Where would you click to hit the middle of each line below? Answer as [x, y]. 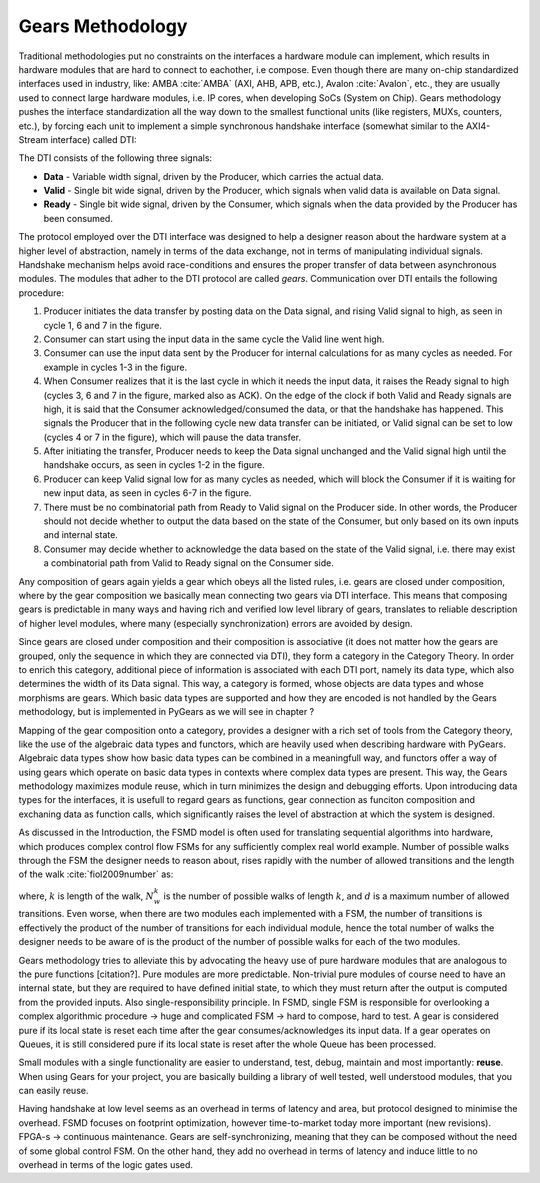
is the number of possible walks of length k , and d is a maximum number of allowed [336, 896]
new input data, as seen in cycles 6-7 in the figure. [147, 493]
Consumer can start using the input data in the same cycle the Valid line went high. [214, 339]
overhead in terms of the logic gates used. [106, 1165]
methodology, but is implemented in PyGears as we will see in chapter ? [166, 712]
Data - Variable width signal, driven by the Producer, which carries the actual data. [213, 176]
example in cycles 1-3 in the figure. [115, 367]
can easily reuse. [53, 1091]
